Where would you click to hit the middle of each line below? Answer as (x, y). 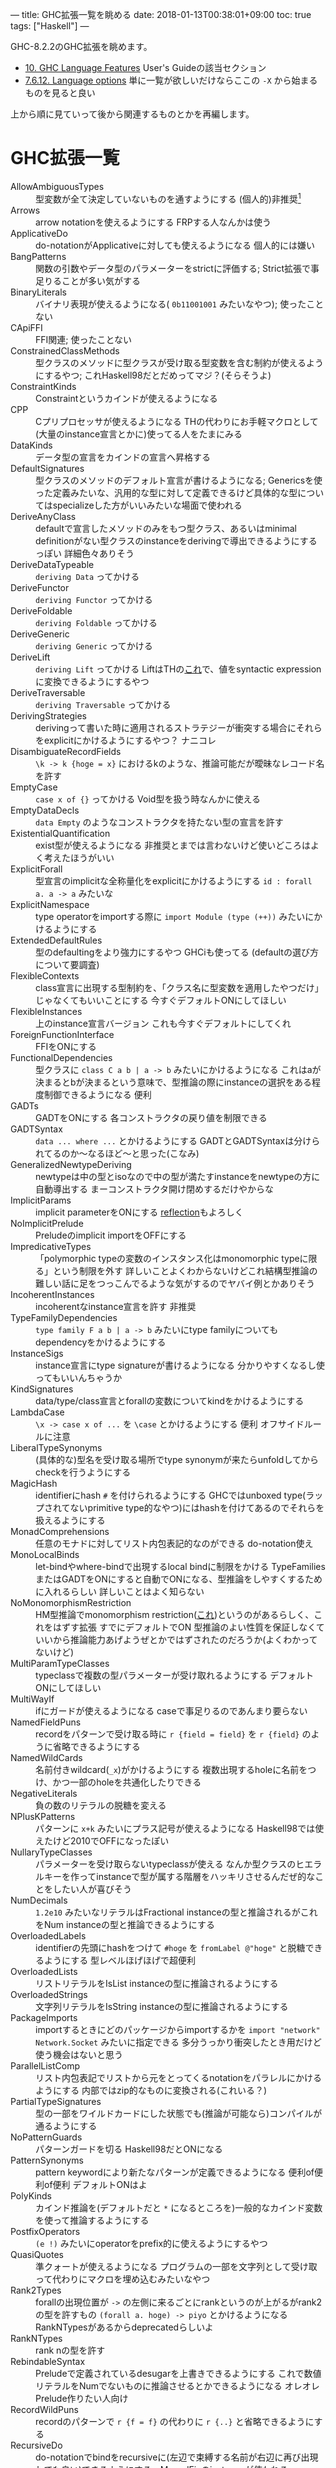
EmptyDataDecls (45, 810)
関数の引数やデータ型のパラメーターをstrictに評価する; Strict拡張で (173, 268)
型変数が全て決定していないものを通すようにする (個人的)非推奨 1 (168, 198)
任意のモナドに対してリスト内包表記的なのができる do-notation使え (174, 1543)
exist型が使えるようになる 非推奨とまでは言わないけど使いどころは (173, 845)
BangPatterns (38, 256)
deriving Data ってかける (87, 576)
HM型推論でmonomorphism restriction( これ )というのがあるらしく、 (175, 1614)
